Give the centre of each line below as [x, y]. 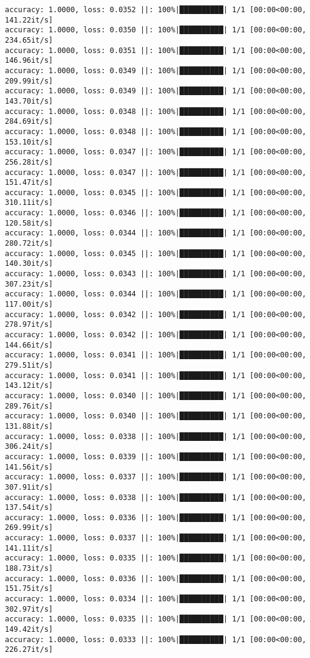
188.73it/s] [29, 569]
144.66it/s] [29, 345]
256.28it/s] [29, 162]
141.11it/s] [29, 548]
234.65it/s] [29, 40]
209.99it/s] [29, 81]
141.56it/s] [29, 467]
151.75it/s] [29, 589]
